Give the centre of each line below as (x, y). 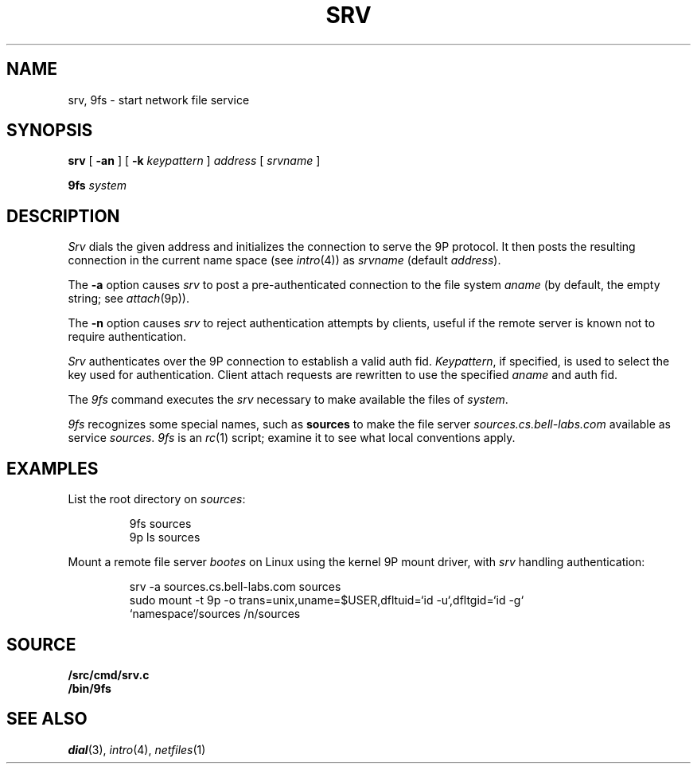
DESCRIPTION (63, 216)
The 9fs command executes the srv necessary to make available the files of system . (288, 400)
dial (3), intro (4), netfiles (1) (137, 749)
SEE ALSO (47, 719)
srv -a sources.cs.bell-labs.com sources (235, 587)
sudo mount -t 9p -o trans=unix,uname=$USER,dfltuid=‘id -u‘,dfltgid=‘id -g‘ (327, 600)
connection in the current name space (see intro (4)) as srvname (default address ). (284, 260)
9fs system (97, 186)
